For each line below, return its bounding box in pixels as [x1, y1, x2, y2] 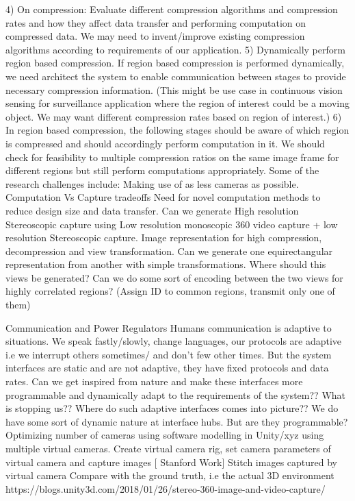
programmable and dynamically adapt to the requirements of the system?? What [5, 387, 345, 402]
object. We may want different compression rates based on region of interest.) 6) [5, 109, 342, 123]
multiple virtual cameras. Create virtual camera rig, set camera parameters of [5, 441, 331, 455]
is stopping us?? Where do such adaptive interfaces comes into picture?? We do [5, 401, 339, 415]
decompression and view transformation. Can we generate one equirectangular [5, 243, 333, 258]
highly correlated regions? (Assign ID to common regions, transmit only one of [5, 284, 335, 298]
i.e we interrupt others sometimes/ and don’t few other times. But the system [5, 347, 332, 361]
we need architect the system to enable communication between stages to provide [5, 69, 346, 83]
